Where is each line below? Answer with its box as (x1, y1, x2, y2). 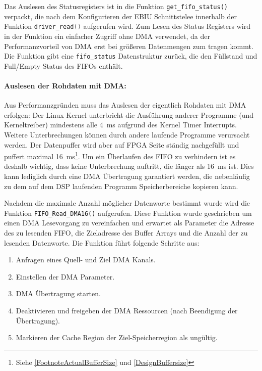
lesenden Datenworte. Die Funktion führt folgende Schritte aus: (4, 237, 200, 248)
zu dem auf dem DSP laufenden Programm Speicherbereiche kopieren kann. (4, 180, 238, 191)
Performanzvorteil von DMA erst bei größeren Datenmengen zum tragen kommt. (4, 40, 253, 51)
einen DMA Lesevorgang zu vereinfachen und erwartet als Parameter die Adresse (4, 217, 254, 228)
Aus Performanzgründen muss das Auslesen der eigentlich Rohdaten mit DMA (4, 100, 246, 110)
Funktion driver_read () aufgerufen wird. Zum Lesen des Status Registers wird (4, 21, 250, 31)
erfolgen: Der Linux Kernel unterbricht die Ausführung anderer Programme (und (4, 109, 254, 120)
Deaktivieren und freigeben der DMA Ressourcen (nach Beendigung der (16, 305, 238, 315)
